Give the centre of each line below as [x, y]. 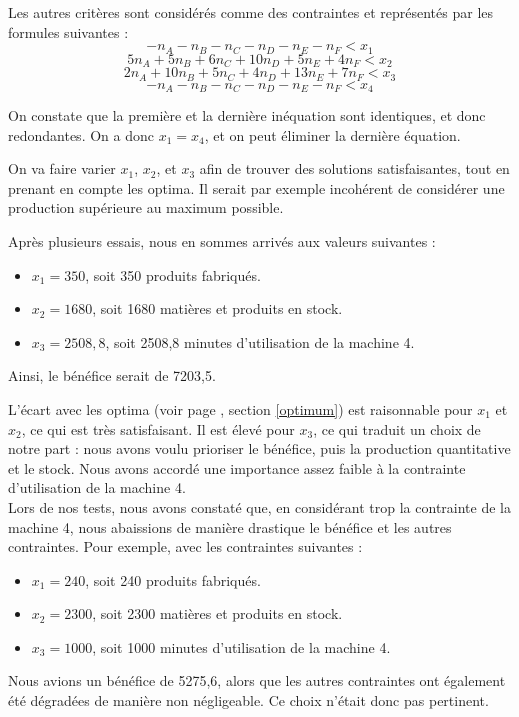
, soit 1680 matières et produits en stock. [217, 308]
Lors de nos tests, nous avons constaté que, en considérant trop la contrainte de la [259, 506]
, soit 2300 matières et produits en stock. [217, 613]
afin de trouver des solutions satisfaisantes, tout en [354, 168]
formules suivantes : [68, 31]
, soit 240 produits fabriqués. [173, 579]
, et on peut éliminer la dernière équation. [332, 134]
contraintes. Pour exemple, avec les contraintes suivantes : [185, 546]
